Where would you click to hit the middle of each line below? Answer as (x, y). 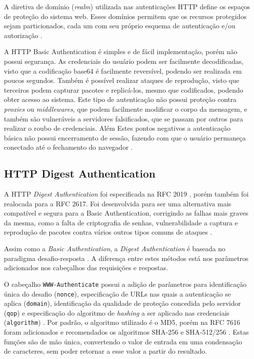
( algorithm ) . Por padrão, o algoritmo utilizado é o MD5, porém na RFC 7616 (122, 322)
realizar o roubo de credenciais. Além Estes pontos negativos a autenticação (117, 128)
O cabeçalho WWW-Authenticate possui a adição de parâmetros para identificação (125, 284)
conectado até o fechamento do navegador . (68, 147)
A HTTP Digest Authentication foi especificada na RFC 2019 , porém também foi (126, 194)
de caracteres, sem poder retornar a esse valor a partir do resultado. (106, 351)
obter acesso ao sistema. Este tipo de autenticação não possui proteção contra (120, 99)
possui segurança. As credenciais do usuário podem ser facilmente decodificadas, (124, 61)
